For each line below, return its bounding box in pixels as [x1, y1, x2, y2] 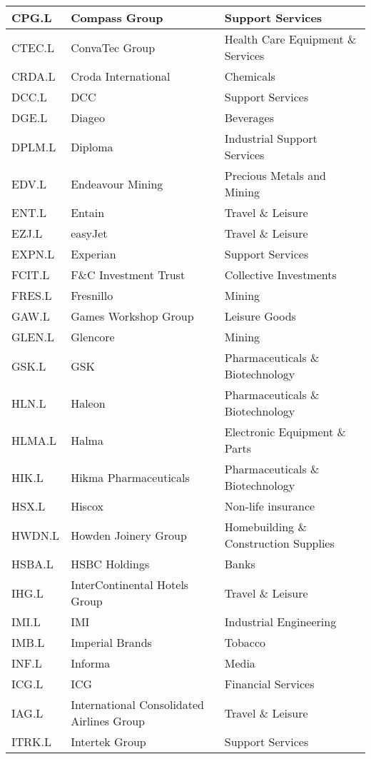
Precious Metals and [224, 167, 326, 184]
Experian [71, 246, 116, 262]
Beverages [224, 109, 274, 126]
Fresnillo [71, 287, 113, 303]
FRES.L [11, 287, 52, 303]
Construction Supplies [224, 535, 335, 551]
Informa [71, 655, 111, 671]
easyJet [71, 225, 108, 241]
